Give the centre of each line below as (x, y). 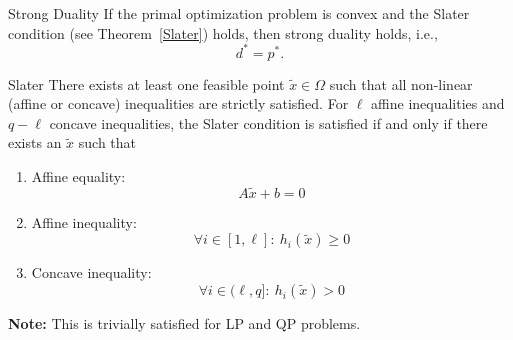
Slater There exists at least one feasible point (146, 83)
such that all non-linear (401, 83)
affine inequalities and (438, 103)
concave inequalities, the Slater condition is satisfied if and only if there (268, 122)
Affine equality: (78, 176)
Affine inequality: (84, 221)
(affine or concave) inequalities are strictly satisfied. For (178, 103)
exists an (35, 142)
